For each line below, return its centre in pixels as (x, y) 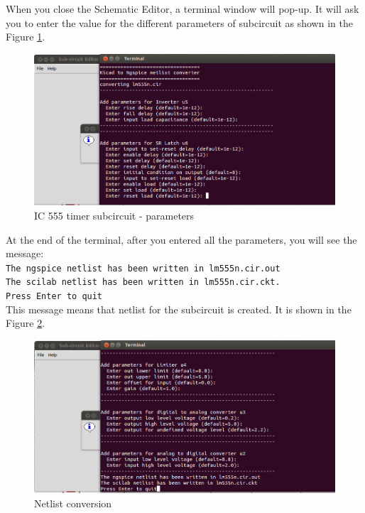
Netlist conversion (73, 503)
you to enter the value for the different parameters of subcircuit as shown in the (179, 22)
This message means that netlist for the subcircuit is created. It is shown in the (179, 309)
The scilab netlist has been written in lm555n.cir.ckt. (143, 282)
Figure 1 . (26, 37)
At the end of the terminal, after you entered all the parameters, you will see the (181, 239)
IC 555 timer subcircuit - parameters (114, 215)
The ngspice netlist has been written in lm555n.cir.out (143, 268)
